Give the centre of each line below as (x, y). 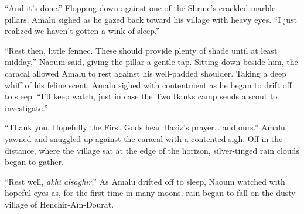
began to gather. (34, 162)
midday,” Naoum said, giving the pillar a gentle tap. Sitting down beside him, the (151, 62)
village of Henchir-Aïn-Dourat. (59, 204)
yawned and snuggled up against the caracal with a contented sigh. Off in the (144, 138)
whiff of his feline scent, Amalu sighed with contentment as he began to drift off (148, 84)
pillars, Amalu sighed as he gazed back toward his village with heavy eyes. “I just (151, 19)
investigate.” (26, 107)
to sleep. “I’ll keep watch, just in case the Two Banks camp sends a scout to (141, 96)
